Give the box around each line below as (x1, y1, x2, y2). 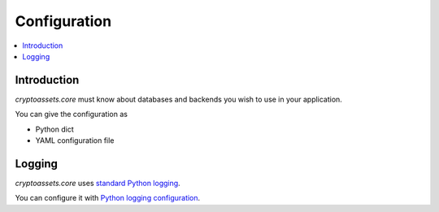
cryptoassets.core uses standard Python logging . (15, 178, 180, 188)
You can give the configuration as (15, 110, 128, 119)
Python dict (35, 124, 75, 134)
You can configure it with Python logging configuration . (15, 193, 201, 203)
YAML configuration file (35, 136, 115, 145)
